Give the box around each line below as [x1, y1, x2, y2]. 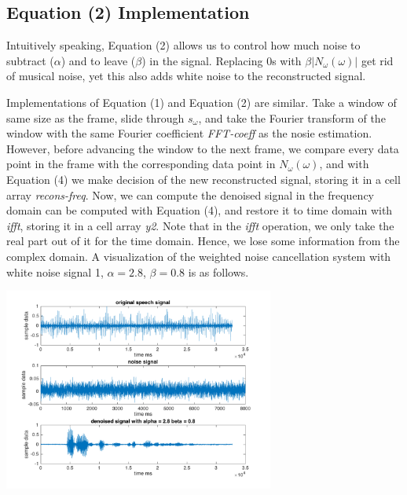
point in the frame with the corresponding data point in [6, 156, 276, 172]
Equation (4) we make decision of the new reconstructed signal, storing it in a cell [6, 170, 401, 187]
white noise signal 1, [6, 263, 104, 280]
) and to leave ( [60, 52, 136, 68]
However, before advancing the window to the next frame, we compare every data [6, 140, 399, 156]
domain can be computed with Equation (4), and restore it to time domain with [6, 202, 393, 218]
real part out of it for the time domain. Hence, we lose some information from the [6, 233, 400, 249]
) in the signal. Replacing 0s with [141, 52, 302, 68]
